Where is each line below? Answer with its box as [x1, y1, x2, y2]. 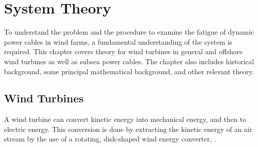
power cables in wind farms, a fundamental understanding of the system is [4, 36, 232, 47]
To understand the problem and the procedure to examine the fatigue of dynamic [4, 27, 254, 37]
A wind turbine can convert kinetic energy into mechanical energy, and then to [4, 114, 246, 124]
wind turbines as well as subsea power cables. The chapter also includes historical [4, 56, 254, 66]
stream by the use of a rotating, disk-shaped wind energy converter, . [4, 133, 216, 144]
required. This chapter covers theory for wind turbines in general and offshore [4, 46, 242, 57]
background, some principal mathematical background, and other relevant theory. [4, 66, 254, 76]
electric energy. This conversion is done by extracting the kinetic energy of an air [4, 123, 252, 134]
